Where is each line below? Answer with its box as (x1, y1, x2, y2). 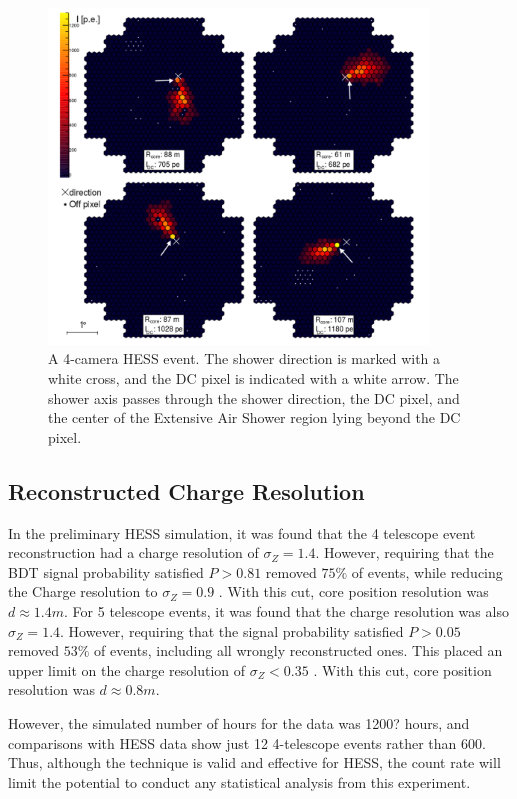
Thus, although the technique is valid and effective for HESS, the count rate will (8, 752, 501, 773)
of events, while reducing (351, 561, 503, 582)
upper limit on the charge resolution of (8, 659, 246, 680)
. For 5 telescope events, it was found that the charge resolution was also (64, 601, 509, 622)
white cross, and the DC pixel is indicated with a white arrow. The (48, 368, 459, 389)
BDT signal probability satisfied (8, 561, 204, 582)
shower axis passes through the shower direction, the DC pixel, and (48, 387, 460, 408)
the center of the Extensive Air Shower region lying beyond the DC (48, 407, 461, 428)
